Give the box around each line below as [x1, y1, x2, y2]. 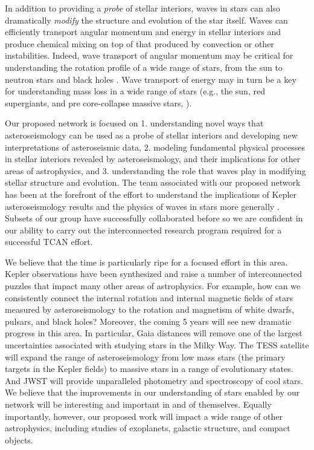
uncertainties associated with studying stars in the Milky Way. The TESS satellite [5, 339, 309, 351]
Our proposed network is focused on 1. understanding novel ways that [5, 117, 264, 129]
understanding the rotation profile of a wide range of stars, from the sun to [5, 60, 283, 73]
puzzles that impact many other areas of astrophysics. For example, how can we [5, 279, 301, 292]
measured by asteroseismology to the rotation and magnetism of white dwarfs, [5, 303, 294, 316]
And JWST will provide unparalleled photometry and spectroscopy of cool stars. [5, 374, 303, 386]
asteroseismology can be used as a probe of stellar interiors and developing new [5, 128, 298, 141]
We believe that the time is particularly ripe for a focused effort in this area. [5, 255, 288, 268]
